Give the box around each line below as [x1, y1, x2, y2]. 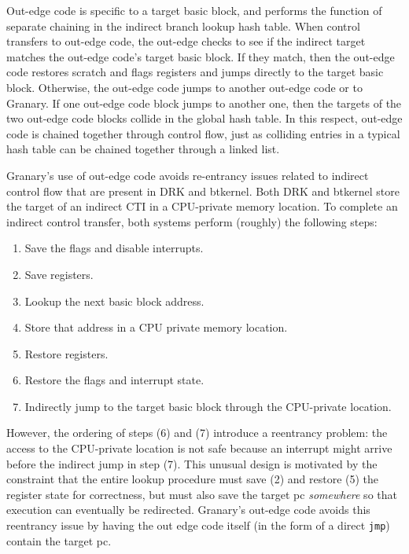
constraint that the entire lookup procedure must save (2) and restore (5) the [6, 471, 379, 487]
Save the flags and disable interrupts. [24, 240, 204, 256]
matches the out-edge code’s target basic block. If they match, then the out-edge [6, 48, 395, 64]
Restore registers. [24, 345, 109, 361]
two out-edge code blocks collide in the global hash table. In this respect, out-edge [6, 110, 403, 127]
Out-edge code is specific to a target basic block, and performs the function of [6, 2, 382, 18]
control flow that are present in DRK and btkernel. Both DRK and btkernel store [6, 182, 400, 199]
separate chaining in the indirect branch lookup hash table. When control [6, 17, 360, 34]
